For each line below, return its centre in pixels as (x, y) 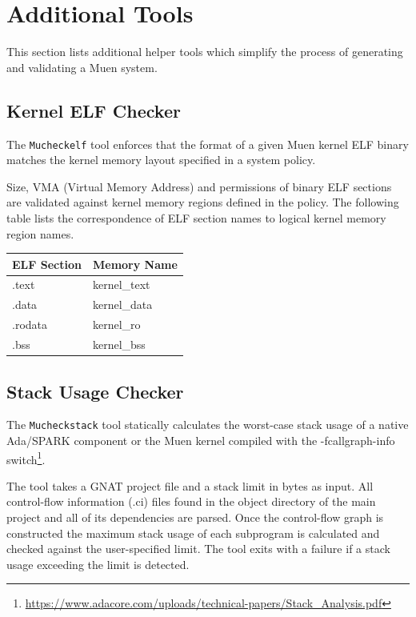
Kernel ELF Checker (94, 110)
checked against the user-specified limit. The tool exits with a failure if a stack (198, 549)
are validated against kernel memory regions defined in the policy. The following (203, 202)
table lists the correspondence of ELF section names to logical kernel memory (196, 217)
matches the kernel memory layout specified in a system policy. (161, 160)
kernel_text (121, 284)
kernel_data (122, 304)
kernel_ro (116, 325)
